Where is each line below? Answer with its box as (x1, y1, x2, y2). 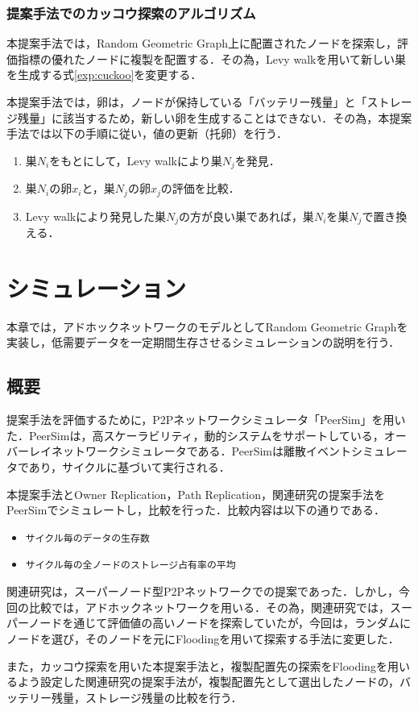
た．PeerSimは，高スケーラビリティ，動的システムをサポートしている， (6, 426, 384, 443)
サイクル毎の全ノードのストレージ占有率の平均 (25, 559, 236, 572)
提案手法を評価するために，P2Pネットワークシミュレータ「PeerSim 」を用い (6, 411, 406, 428)
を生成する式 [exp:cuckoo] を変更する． (6, 66, 202, 83)
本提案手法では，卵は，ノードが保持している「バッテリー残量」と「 (6, 94, 367, 110)
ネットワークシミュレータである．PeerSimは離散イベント (51, 443, 351, 459)
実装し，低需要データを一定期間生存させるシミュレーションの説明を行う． (6, 334, 400, 351)
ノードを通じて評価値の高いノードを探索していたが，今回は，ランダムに (28, 614, 411, 631)
